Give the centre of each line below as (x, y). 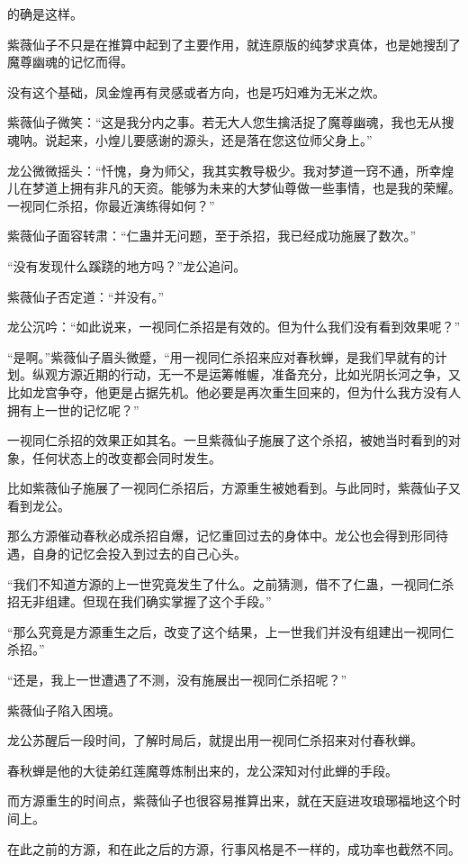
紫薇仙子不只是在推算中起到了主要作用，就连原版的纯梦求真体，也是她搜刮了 (234, 44)
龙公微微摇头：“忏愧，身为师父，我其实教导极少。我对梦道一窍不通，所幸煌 (231, 170)
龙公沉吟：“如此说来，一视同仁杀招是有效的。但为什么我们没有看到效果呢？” (234, 327)
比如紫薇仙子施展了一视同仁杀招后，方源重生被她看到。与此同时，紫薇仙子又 (234, 488)
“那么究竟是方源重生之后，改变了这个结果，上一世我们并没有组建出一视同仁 (231, 631)
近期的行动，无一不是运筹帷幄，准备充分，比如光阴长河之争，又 (271, 374)
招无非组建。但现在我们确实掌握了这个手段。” (139, 601)
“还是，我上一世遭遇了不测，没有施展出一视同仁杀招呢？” (177, 680)
